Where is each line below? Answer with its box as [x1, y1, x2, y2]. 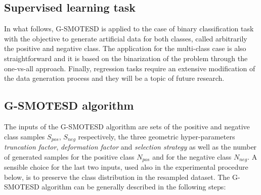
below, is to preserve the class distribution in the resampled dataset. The [4, 171, 230, 182]
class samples [4, 131, 45, 141]
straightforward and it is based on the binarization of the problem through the [4, 53, 248, 63]
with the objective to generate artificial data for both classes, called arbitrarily [4, 33, 247, 43]
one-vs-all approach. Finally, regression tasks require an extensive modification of [4, 63, 255, 73]
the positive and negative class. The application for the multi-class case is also [4, 43, 246, 54]
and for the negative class [152, 151, 232, 162]
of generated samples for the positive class [4, 151, 135, 162]
